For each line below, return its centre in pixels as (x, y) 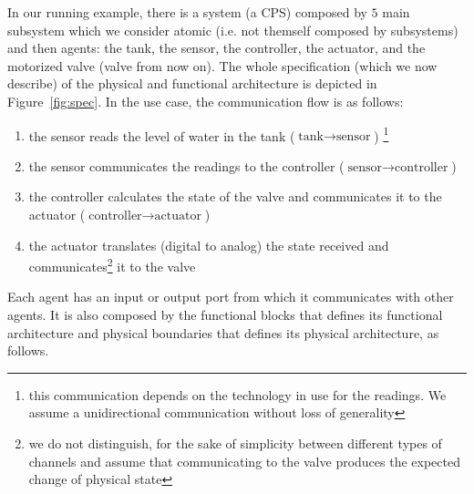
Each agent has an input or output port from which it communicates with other (231, 297)
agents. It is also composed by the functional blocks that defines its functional (225, 315)
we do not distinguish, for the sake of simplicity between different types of (235, 443)
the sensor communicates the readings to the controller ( (186, 165)
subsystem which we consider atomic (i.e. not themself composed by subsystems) (233, 30)
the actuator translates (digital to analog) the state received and (209, 245)
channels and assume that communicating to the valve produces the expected (244, 461)
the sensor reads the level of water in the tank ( (162, 135)
